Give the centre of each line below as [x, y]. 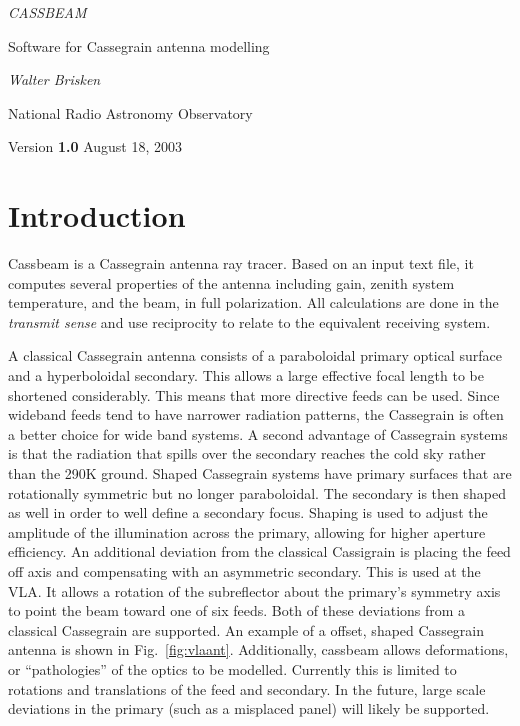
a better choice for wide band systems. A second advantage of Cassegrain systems [258, 433]
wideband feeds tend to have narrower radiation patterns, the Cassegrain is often [256, 414]
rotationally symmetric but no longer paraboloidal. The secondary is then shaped [257, 492]
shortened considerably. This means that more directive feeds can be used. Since [254, 394]
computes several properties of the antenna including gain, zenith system [231, 282]
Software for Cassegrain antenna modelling [139, 45]
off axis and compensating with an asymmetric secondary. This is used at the [244, 571]
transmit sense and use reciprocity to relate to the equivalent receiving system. [249, 321]
